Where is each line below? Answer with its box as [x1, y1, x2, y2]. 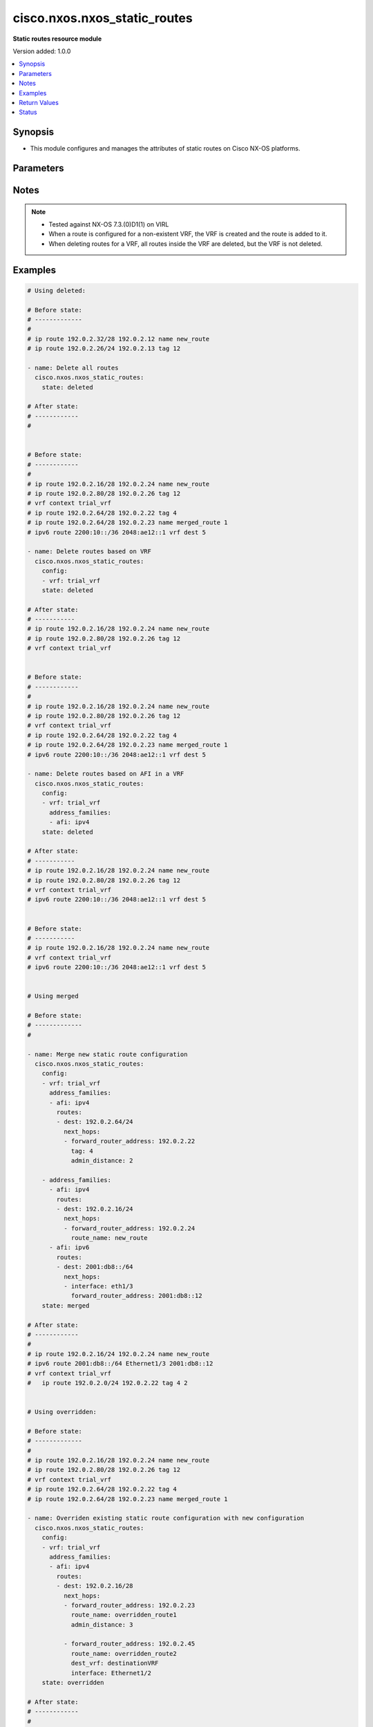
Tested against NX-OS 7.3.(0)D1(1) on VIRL [48, 220, 169, 228]
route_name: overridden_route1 [70, 1611, 178, 1619]
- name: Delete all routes [27, 363, 119, 372]
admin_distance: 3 [70, 1621, 134, 1628]
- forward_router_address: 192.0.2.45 [63, 1640, 195, 1648]
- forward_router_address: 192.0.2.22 [63, 1137, 195, 1145]
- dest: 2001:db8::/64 [56, 1263, 134, 1271]
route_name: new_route [70, 1234, 148, 1242]
